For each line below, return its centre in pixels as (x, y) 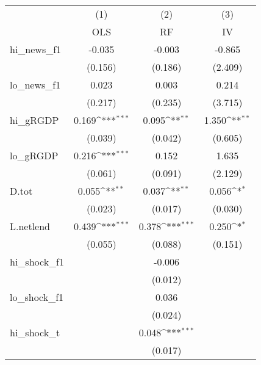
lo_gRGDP (34, 155)
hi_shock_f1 (37, 262)
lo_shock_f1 (37, 297)
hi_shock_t (35, 332)
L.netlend (30, 226)
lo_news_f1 (35, 85)
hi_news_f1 (36, 49)
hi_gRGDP (34, 120)
